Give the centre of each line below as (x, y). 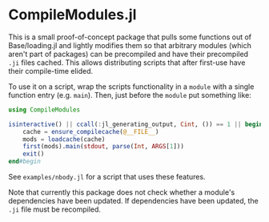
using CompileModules (44, 110)
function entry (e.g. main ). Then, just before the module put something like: (130, 95)
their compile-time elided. (51, 71)
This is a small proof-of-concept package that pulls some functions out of (130, 37)
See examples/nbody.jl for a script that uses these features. (107, 177)
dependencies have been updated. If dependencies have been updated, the (133, 201)
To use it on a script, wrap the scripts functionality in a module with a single (131, 87)
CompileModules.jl (72, 15)
